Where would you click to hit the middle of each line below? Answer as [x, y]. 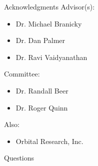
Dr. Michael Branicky [49, 23]
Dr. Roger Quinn [42, 107]
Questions [19, 158]
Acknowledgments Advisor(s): [49, 6]
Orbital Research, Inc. [49, 141]
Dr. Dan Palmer [40, 40]
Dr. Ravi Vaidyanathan [51, 57]
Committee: [22, 74]
